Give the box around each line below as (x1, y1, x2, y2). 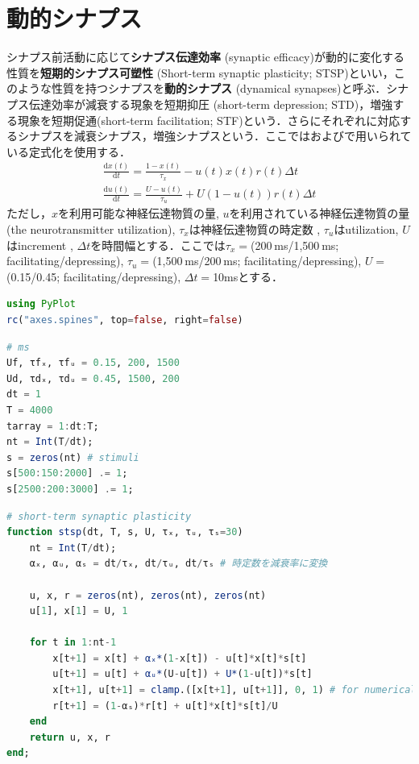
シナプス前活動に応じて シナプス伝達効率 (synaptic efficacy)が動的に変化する (6, 48, 404, 65)
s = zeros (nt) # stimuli (6, 451, 139, 463)
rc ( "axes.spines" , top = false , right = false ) (6, 314, 243, 326)
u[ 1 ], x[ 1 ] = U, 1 (29, 605, 128, 617)
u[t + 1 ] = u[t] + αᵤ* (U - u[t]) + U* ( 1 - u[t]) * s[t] (52, 668, 313, 680)
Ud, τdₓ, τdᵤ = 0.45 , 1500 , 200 (6, 372, 180, 384)
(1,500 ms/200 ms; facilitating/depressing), (152, 252, 362, 269)
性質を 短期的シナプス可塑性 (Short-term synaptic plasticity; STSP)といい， (6, 64, 394, 81)
